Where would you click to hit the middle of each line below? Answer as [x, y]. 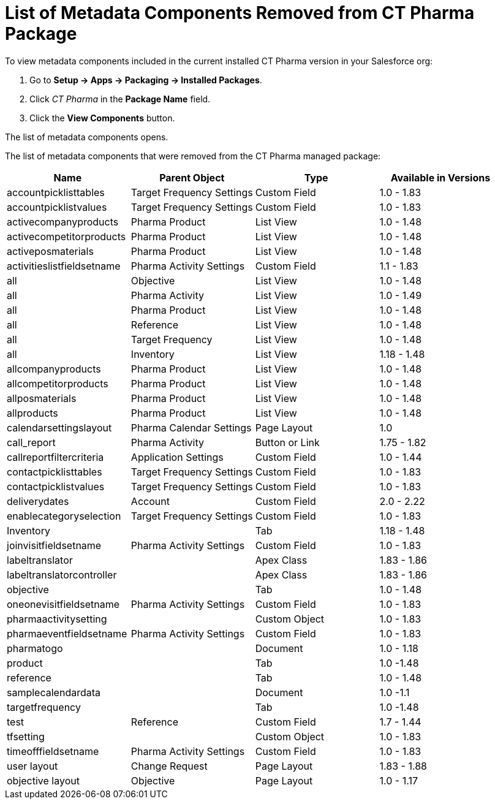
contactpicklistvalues [56, 486]
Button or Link [287, 442]
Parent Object [192, 177]
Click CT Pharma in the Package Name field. [120, 99]
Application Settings [177, 457]
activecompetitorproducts [66, 236]
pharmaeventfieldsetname [67, 633]
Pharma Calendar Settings [191, 427]
